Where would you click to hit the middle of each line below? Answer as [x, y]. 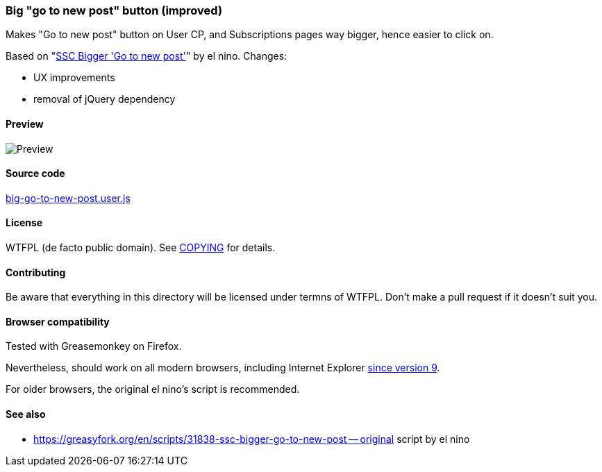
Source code [35, 174]
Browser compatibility [58, 321]
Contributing [36, 272]
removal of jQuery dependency [104, 99]
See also [26, 414]
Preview [25, 124]
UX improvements [74, 78]
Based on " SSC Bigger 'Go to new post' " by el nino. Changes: [147, 56]
